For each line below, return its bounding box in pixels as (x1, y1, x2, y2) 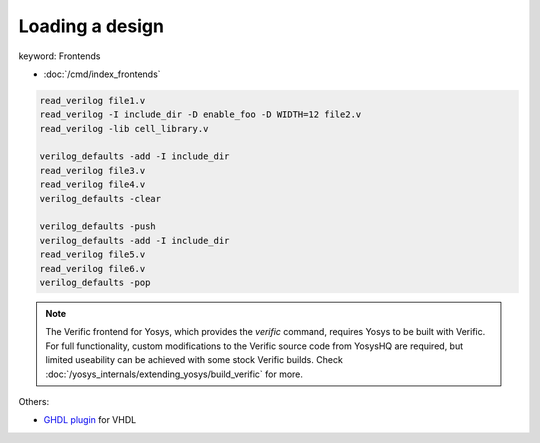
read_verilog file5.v (39, 249, 146, 260)
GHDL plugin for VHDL (43, 414, 137, 426)
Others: (18, 395, 50, 407)
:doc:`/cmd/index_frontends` (43, 68, 161, 80)
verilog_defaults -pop (39, 277, 151, 288)
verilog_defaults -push (39, 221, 157, 232)
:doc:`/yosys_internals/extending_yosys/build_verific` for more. (45, 368, 304, 380)
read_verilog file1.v (39, 95, 146, 106)
